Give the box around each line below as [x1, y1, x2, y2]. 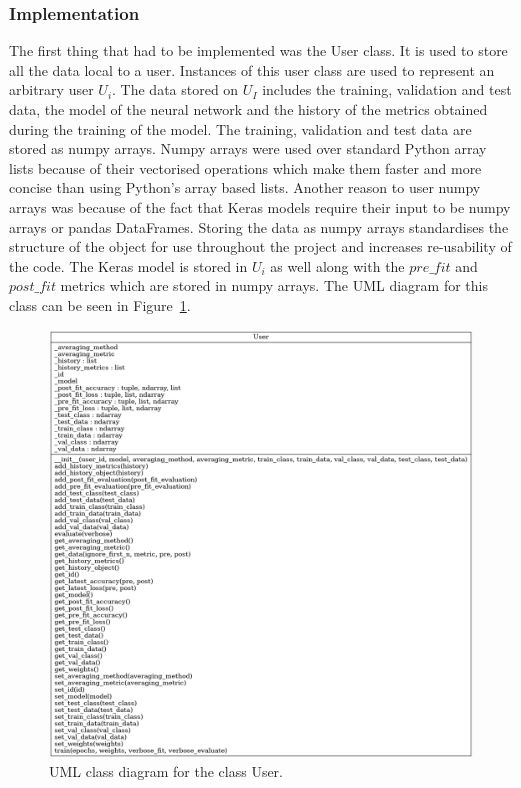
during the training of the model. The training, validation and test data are [9, 118, 472, 139]
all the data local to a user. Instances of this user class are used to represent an [9, 59, 495, 80]
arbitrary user [9, 79, 94, 100]
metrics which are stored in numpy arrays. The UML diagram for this [60, 275, 488, 296]
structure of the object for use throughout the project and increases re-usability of [9, 236, 512, 257]
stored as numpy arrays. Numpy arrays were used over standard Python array [9, 138, 487, 159]
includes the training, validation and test [262, 79, 512, 100]
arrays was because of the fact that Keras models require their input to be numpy [9, 196, 511, 217]
